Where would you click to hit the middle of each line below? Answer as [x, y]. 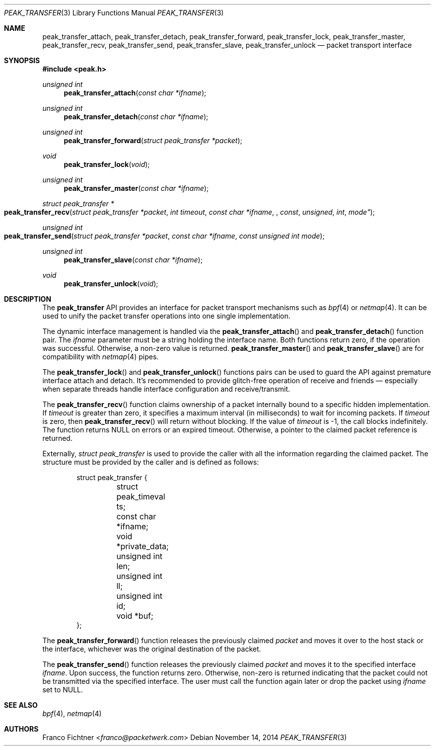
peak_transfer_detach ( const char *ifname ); [136, 117]
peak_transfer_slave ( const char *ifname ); [133, 260]
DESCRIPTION [28, 299]
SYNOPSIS [22, 60]
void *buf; [135, 616]
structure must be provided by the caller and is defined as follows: [151, 462]
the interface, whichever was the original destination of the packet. [152, 649]
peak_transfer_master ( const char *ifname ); [136, 188]
